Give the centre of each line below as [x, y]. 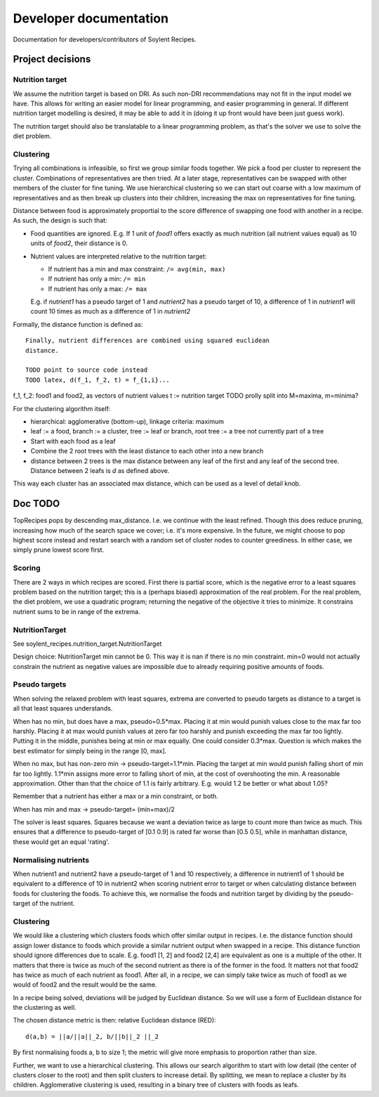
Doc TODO [36, 504]
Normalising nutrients [51, 859]
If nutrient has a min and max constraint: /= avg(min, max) [137, 269]
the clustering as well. [45, 1008]
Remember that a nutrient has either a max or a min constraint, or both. [115, 796]
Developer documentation [91, 18]
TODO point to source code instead [87, 370]
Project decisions [52, 59]
